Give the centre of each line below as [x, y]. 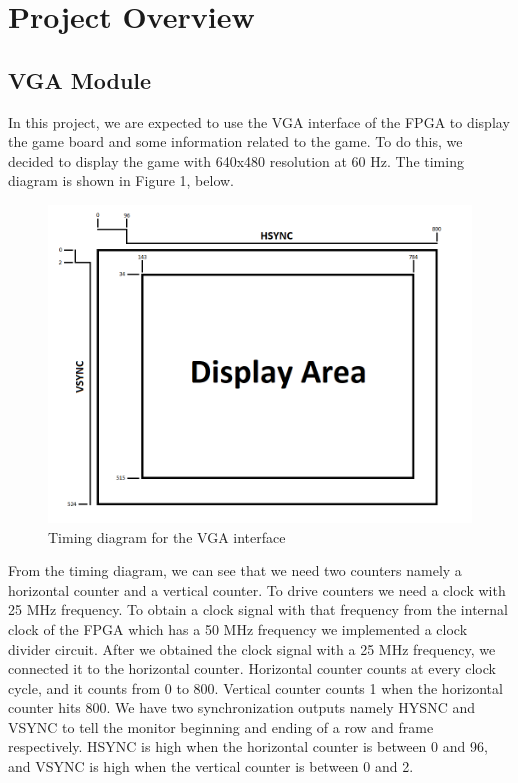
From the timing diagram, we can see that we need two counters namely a [235, 570]
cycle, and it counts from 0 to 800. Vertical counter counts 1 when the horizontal [255, 687]
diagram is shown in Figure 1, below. [121, 180]
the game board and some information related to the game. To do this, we [235, 141]
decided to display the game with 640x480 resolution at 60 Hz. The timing [236, 160]
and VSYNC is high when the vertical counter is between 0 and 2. [211, 766]
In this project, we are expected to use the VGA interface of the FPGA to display [259, 121]
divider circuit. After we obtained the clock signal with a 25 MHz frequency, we [252, 648]
